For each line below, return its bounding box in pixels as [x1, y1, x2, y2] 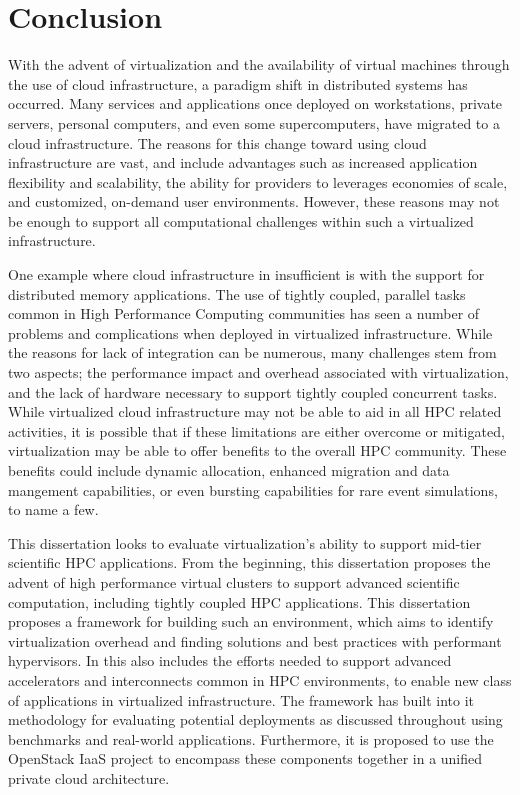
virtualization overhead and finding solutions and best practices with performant [8, 630, 502, 651]
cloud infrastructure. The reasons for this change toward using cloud [8, 132, 427, 153]
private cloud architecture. [8, 767, 170, 788]
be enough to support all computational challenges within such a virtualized [8, 210, 474, 231]
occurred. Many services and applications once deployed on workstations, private [8, 93, 503, 114]
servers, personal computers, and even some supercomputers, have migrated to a [8, 112, 500, 133]
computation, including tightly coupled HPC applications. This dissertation [8, 591, 471, 612]
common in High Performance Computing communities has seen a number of [8, 303, 480, 324]
